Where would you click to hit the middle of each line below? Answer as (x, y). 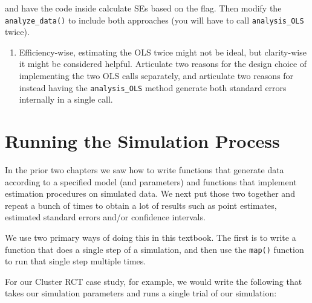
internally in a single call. (66, 99)
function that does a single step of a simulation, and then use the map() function (154, 249)
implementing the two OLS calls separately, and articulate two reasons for (156, 76)
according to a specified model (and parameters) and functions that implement (151, 181)
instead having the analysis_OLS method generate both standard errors (153, 87)
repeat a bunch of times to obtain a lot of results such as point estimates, (141, 205)
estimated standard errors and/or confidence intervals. (105, 217)
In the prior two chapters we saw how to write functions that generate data (145, 170)
